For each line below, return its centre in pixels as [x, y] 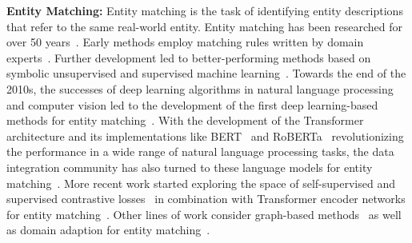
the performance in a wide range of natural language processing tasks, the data [200, 151]
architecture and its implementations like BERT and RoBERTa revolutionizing [205, 135]
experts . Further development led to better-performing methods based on [189, 57]
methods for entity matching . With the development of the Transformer [185, 120]
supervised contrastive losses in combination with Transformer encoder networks [206, 199]
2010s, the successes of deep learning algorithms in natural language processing [200, 88]
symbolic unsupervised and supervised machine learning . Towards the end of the [206, 73]
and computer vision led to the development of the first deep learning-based [192, 104]
